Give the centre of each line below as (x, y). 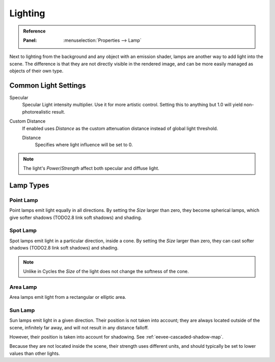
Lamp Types (29, 185)
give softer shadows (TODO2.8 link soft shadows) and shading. (76, 217)
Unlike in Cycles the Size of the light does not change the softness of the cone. (106, 271)
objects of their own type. (36, 71)
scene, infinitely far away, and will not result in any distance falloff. (79, 327)
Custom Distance (28, 121)
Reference (34, 31)
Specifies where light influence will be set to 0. (84, 145)
